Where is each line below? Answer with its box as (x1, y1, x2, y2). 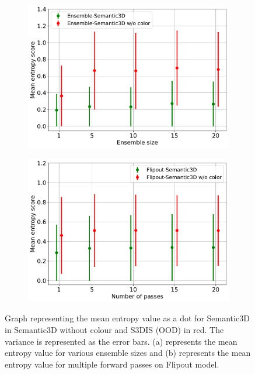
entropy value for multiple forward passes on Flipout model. (5, 358, 219, 370)
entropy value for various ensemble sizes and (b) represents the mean (5, 346, 251, 359)
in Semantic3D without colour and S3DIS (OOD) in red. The (5, 323, 224, 335)
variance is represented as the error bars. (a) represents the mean (5, 335, 237, 347)
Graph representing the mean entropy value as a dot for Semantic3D (5, 312, 250, 324)
